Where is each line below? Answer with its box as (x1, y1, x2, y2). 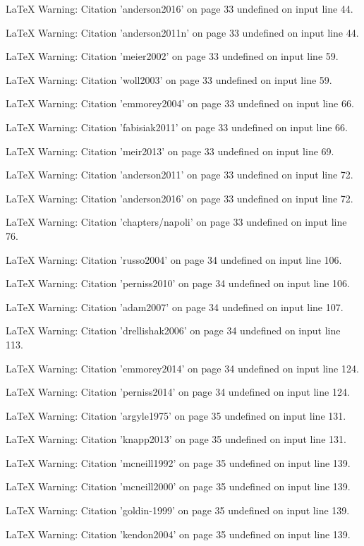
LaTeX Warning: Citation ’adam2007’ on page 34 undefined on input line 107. (6, 299, 344, 314)
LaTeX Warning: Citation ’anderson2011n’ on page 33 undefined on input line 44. (6, 25, 359, 40)
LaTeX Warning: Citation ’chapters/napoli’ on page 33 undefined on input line (6, 214, 347, 229)
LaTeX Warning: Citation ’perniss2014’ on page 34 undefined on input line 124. (6, 384, 350, 399)
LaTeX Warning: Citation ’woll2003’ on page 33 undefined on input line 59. (6, 72, 332, 87)
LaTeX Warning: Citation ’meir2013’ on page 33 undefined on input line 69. (6, 143, 334, 158)
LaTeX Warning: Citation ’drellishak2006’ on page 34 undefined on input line (6, 323, 341, 338)
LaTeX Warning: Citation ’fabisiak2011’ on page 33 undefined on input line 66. (6, 119, 348, 134)
